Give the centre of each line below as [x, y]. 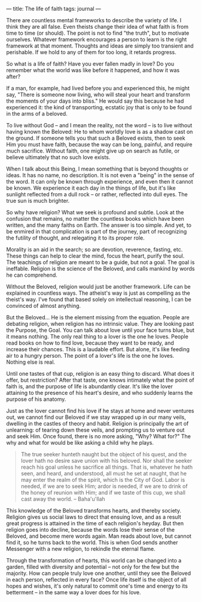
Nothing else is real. [31, 362]
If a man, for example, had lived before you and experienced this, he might [98, 88]
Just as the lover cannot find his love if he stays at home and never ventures [100, 411]
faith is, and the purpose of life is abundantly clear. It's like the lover [90, 386]
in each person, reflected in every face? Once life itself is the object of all [96, 579]
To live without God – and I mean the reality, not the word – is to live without [99, 125]
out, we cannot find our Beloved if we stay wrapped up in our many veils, [96, 417]
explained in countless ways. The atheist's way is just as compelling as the [98, 293]
